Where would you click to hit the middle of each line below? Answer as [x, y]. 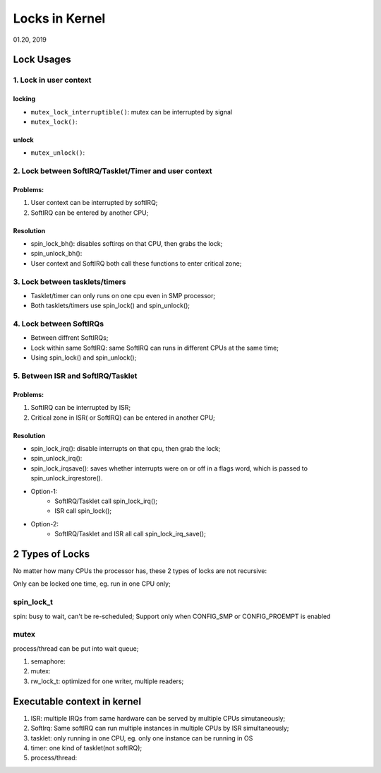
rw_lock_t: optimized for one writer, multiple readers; [107, 681]
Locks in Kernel [59, 18]
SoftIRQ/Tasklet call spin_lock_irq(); [106, 501]
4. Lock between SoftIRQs [59, 324]
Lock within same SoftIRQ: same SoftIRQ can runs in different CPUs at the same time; [155, 348]
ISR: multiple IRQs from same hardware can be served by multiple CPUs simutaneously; [158, 718]
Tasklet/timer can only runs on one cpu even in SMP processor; [123, 295]
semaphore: [48, 661]
